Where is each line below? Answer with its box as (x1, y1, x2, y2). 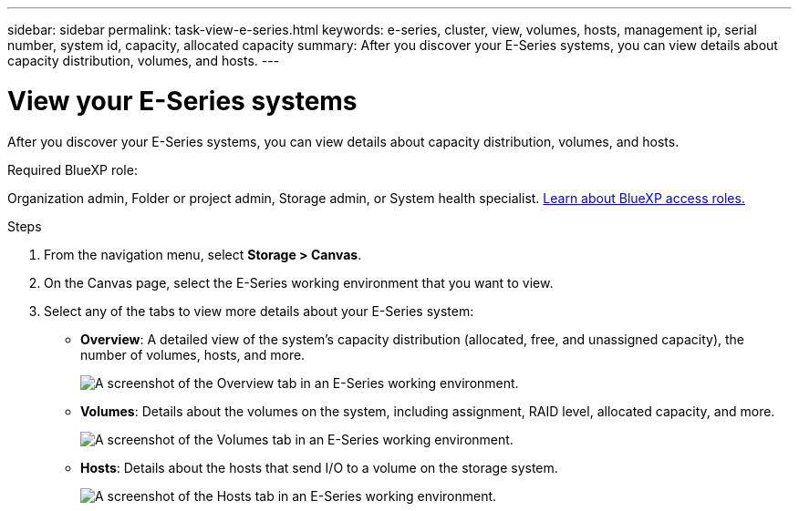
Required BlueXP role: (7, 161, 138, 178)
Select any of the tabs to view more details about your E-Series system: (44, 302, 474, 319)
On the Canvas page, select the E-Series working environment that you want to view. (44, 274, 554, 291)
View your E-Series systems (7, 85, 358, 117)
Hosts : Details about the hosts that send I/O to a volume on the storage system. (80, 459, 558, 475)
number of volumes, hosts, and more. (80, 346, 306, 363)
